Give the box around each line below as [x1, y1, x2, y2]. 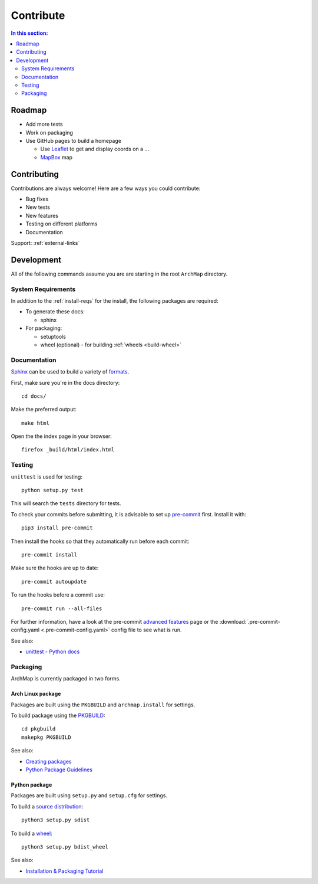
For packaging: [25, 325, 62, 332]
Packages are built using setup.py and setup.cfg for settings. [11, 792, 168, 799]
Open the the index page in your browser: [11, 433, 112, 440]
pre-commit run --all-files [21, 605, 102, 612]
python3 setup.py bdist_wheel [21, 843, 109, 850]
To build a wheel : [11, 830, 52, 837]
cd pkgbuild [21, 726, 56, 732]
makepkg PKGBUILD [21, 734, 71, 741]
